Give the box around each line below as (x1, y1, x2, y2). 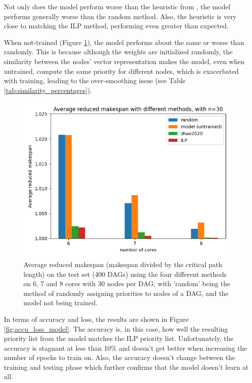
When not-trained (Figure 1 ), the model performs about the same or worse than (4, 37, 244, 47)
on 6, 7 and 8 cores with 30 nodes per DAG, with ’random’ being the (23, 278, 231, 289)
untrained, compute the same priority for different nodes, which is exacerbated (4, 66, 239, 76)
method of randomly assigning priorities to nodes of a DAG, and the (23, 288, 229, 298)
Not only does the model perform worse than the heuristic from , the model (4, 1, 231, 11)
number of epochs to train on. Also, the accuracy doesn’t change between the (4, 352, 235, 362)
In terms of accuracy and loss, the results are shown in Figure (4, 314, 189, 324)
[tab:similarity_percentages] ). (4, 85, 92, 95)
